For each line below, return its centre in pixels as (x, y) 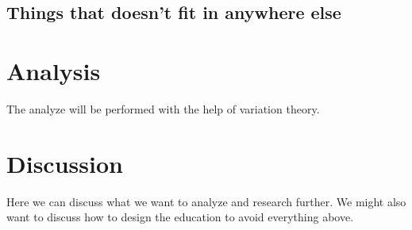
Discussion (65, 163)
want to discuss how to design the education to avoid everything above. (180, 217)
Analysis (54, 70)
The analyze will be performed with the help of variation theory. (163, 108)
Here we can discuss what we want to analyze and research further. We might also (206, 201)
